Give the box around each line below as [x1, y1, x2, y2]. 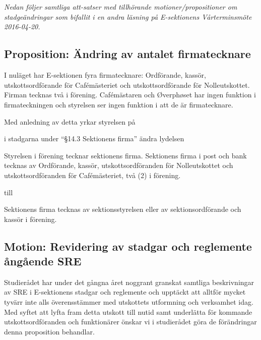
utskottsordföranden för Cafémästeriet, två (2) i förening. [4, 169, 181, 180]
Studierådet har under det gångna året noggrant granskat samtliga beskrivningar [4, 276, 254, 287]
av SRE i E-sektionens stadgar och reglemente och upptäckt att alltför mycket [4, 287, 246, 297]
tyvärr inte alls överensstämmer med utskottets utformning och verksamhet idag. [4, 297, 253, 307]
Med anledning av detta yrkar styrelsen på [4, 116, 136, 127]
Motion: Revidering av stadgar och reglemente [4, 238, 252, 254]
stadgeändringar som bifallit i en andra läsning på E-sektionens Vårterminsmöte [4, 11, 252, 22]
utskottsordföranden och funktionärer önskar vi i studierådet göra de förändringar [4, 316, 257, 327]
